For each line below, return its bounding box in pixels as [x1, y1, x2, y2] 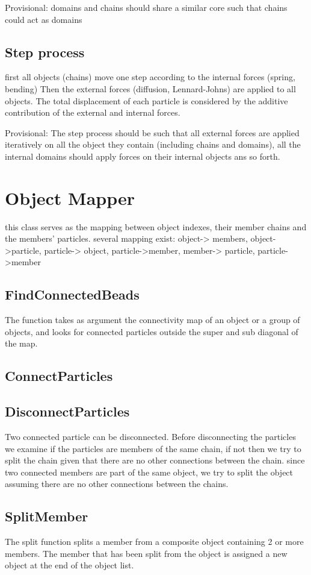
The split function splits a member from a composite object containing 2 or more [5, 535, 304, 548]
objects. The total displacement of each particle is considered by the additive [5, 94, 288, 107]
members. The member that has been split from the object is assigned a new [5, 547, 288, 559]
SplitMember [5, 507, 88, 526]
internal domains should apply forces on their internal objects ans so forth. [5, 149, 280, 162]
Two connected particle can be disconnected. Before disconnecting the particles [5, 430, 296, 443]
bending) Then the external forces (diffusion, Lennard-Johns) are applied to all [5, 82, 296, 95]
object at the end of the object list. [5, 559, 134, 571]
